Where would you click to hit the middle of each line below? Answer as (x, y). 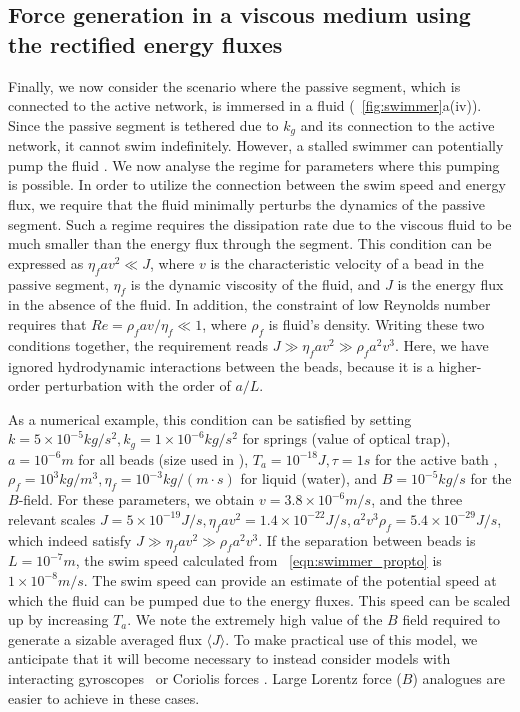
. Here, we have (441, 344)
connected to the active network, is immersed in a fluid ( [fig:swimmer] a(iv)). (245, 105)
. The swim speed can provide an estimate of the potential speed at (290, 579)
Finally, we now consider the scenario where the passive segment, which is (234, 85)
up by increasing (58, 619)
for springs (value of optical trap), (346, 438)
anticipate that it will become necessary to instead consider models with (229, 658)
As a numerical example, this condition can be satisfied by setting (210, 418)
